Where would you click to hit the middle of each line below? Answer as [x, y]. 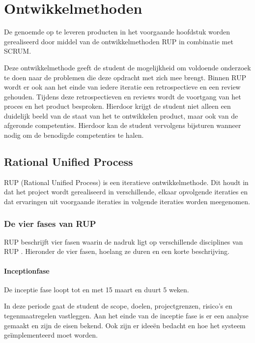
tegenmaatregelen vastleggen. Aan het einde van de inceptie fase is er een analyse [126, 316]
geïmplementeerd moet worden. [51, 335]
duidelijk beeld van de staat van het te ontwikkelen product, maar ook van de [121, 115]
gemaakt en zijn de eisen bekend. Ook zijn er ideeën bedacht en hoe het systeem [125, 325]
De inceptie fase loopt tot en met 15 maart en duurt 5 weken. [97, 289]
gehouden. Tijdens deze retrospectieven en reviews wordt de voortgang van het [123, 96]
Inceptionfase [27, 270]
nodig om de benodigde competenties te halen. [74, 135]
